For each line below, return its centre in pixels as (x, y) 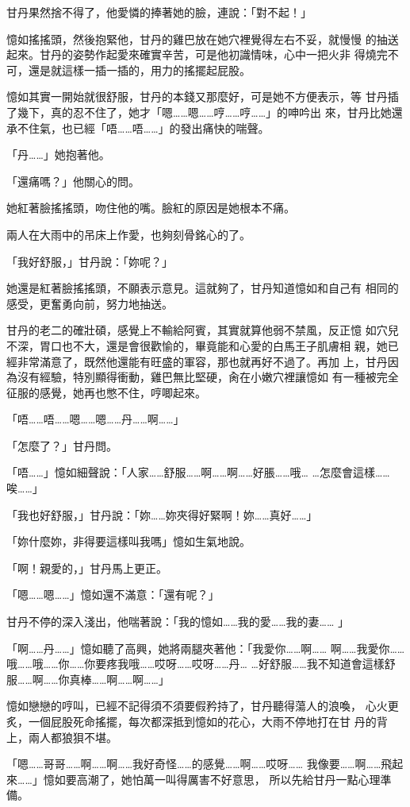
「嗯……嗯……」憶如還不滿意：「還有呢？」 (113, 595)
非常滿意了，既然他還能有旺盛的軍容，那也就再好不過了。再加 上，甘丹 (202, 361)
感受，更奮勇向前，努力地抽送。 (90, 303)
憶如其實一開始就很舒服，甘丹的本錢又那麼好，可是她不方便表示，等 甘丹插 (203, 97)
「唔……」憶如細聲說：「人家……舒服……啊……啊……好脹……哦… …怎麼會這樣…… (198, 472)
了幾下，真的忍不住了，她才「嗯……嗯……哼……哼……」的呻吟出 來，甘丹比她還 (205, 112)
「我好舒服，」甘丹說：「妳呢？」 (90, 261)
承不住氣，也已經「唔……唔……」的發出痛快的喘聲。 (138, 127)
